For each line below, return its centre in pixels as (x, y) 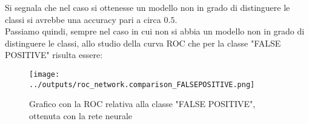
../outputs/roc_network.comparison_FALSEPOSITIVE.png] (142, 84)
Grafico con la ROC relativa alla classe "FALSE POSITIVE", (142, 104)
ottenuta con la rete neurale (81, 115)
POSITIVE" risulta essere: (54, 55)
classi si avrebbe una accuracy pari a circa (83, 19)
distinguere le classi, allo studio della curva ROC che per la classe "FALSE (143, 43)
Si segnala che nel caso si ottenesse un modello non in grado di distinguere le (148, 7)
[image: (45, 74)
